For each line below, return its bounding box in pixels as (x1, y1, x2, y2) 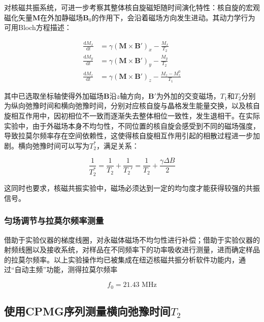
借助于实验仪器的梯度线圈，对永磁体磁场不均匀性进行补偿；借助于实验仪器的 (4, 234, 260, 245)
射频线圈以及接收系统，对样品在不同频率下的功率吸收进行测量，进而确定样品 (4, 244, 260, 255)
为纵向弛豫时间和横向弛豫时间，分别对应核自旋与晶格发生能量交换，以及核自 (4, 100, 260, 111)
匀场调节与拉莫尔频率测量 (4, 214, 104, 227)
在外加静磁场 (40, 12, 83, 22)
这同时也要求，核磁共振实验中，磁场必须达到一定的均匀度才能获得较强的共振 (4, 183, 260, 193)
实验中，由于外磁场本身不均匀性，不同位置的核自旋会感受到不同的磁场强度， (4, 120, 260, 131)
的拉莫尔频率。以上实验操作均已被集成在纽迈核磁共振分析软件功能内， (4, 254, 239, 265)
